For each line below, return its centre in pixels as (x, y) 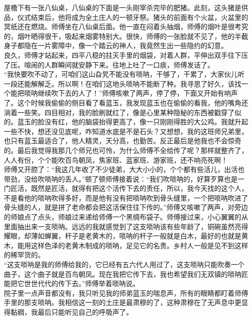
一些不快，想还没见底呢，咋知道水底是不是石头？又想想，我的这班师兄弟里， (126, 131)
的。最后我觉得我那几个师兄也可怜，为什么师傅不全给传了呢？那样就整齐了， (126, 150)
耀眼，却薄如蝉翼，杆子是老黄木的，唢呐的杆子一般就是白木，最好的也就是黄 (126, 236)
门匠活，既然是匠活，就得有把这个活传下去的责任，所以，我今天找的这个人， (126, 188)
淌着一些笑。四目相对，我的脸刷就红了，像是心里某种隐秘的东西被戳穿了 (119, 112)
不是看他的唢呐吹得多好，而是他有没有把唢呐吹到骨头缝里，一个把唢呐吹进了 (126, 197)
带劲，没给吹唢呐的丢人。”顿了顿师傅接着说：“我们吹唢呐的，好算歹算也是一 (124, 178)
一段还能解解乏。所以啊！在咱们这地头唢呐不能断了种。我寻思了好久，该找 (123, 83)
